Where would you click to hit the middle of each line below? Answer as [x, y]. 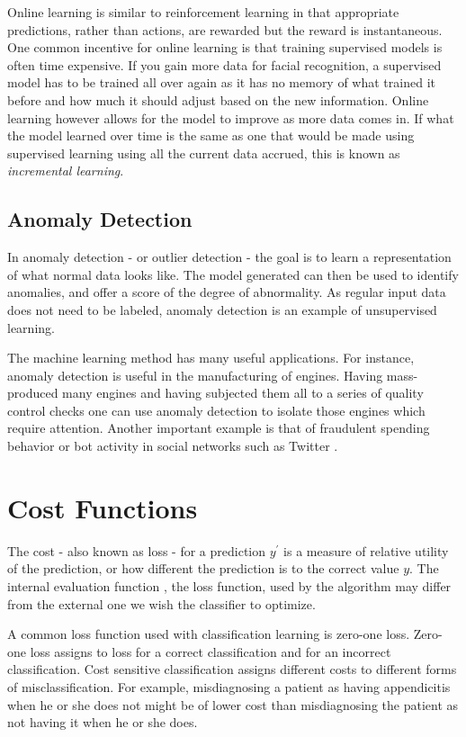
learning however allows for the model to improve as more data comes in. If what [231, 117]
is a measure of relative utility [366, 550]
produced [33, 393]
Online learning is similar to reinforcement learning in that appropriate [203, 12]
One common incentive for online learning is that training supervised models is [225, 47]
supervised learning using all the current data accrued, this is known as [204, 153]
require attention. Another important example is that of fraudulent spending [219, 428]
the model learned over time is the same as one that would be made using [211, 135]
